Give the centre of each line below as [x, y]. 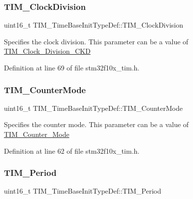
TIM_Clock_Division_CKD [47, 51]
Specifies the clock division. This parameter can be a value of [96, 41]
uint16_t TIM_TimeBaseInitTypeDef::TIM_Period [83, 191]
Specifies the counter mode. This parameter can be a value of [96, 124]
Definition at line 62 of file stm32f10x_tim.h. [72, 150]
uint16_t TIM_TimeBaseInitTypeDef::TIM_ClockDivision [94, 25]
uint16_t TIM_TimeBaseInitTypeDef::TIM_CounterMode [93, 108]
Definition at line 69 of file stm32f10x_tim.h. [72, 67]
